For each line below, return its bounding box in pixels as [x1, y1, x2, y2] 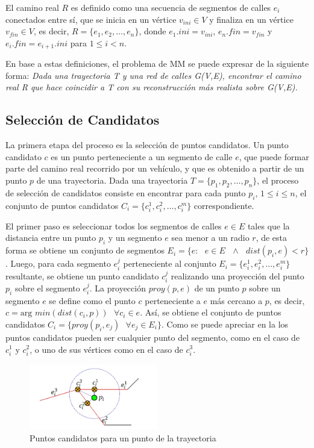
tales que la [247, 219, 290, 232]
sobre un [249, 281, 281, 294]
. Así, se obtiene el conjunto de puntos [140, 306, 281, 319]
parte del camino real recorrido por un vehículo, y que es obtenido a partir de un [5, 162, 304, 175]
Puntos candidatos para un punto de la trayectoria [30, 431, 216, 444]
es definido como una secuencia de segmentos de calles [71, 1, 271, 13]
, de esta [256, 231, 287, 244]
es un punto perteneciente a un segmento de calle [51, 150, 233, 163]
